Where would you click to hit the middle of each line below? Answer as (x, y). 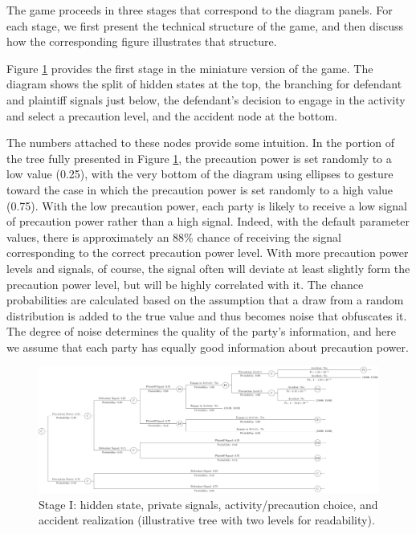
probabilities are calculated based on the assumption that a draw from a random (205, 300)
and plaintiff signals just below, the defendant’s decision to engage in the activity (206, 99)
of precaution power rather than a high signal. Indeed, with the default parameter (208, 221)
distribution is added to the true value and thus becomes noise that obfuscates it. (207, 315)
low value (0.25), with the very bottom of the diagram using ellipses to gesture (200, 174)
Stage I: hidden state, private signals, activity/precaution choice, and (208, 504)
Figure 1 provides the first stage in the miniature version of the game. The (190, 68)
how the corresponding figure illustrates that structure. (142, 41)
